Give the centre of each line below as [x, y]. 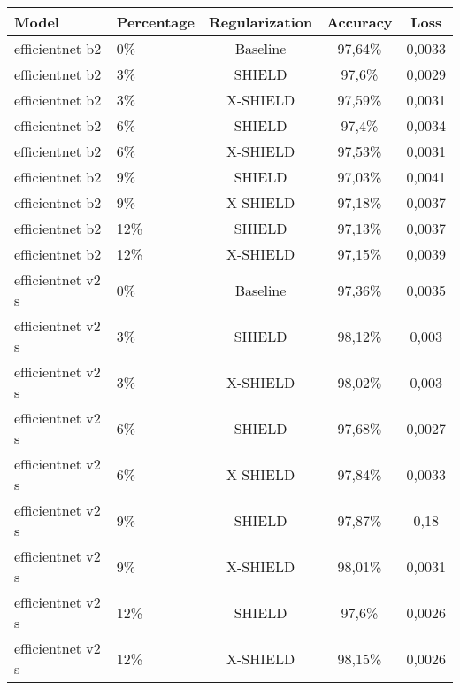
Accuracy [360, 22]
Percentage [155, 22]
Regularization [261, 22]
